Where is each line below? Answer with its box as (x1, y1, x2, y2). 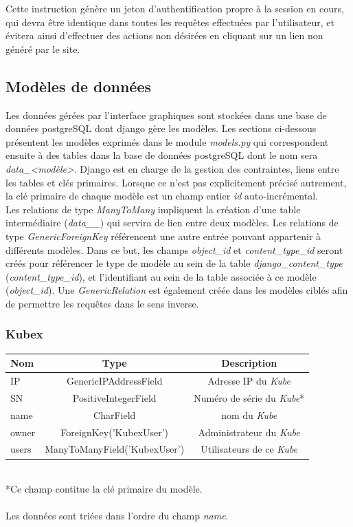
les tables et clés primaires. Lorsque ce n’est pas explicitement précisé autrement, (5, 175, 347, 189)
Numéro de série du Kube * (194, 390, 305, 405)
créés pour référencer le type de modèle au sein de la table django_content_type (5, 256, 343, 270)
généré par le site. (5, 41, 80, 56)
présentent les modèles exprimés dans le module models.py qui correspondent (5, 134, 329, 149)
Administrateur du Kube (198, 424, 300, 439)
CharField (93, 407, 136, 422)
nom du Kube (221, 407, 277, 422)
